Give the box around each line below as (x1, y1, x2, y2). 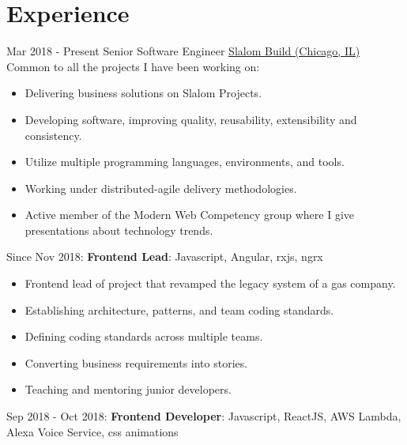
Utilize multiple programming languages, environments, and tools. (24, 153, 345, 170)
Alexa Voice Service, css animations (6, 423, 179, 439)
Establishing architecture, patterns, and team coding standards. (24, 301, 334, 318)
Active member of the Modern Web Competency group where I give (24, 206, 355, 223)
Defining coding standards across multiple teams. (24, 328, 263, 345)
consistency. (24, 126, 82, 143)
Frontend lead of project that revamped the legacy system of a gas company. (24, 275, 396, 292)
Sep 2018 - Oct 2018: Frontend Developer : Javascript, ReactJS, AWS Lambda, (6, 408, 401, 424)
